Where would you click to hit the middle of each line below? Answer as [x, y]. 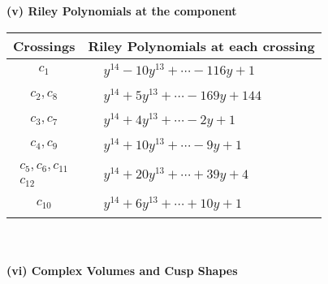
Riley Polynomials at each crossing [201, 45]
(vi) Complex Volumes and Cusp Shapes [122, 270]
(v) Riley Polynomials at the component [122, 11]
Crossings [44, 45]
